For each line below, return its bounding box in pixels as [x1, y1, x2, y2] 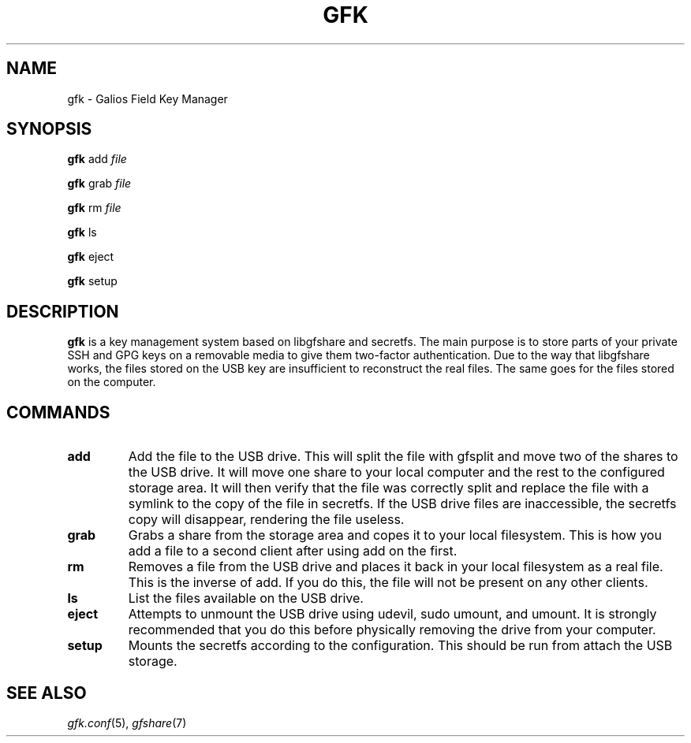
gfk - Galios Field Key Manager [67, 91, 228, 106]
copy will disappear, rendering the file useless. [128, 511, 405, 528]
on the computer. [67, 375, 156, 389]
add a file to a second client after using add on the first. [128, 543, 458, 559]
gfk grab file [67, 176, 132, 191]
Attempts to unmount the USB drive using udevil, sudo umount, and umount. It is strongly [128, 606, 657, 622]
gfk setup [67, 274, 118, 288]
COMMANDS [6, 402, 110, 422]
